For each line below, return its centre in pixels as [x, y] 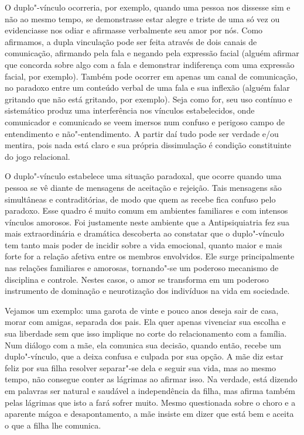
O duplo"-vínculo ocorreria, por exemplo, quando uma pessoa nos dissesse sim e [148, 7]
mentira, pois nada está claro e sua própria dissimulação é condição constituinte [148, 145]
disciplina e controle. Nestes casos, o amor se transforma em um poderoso [137, 279]
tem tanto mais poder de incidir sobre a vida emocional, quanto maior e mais [144, 244]
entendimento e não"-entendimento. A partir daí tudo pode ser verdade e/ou [142, 133]
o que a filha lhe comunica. [53, 425]
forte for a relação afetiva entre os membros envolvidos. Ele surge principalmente [150, 256]
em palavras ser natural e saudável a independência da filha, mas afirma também [150, 391]
